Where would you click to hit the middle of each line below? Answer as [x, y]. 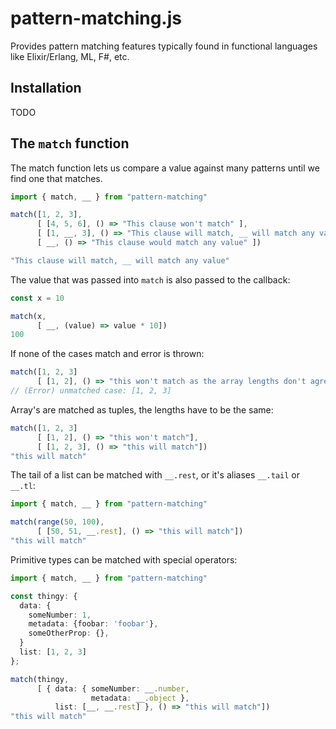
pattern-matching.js [96, 18]
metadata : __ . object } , [140, 698]
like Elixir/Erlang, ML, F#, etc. [70, 56]
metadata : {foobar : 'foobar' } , [93, 624]
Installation [46, 88]
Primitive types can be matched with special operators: [124, 559]
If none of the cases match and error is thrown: [107, 354]
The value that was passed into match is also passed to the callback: [150, 279]
